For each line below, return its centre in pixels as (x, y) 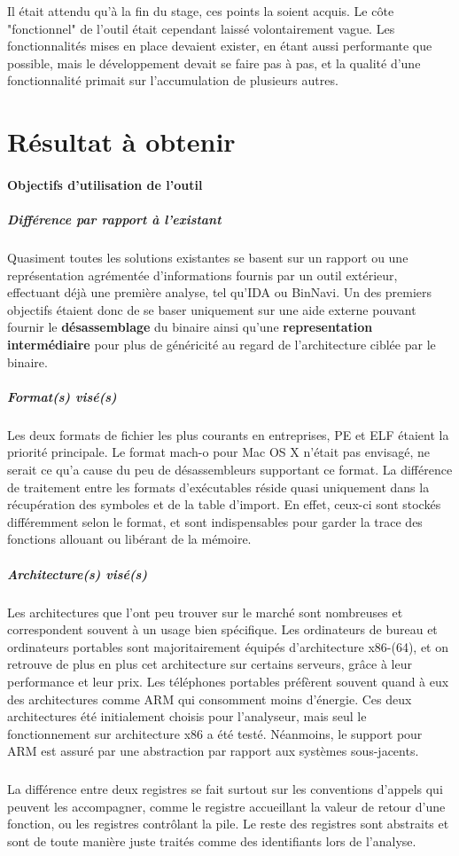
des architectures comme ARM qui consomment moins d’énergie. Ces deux (210, 699)
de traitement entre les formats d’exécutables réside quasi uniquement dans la (218, 487)
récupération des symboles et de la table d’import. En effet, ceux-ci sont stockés (224, 504)
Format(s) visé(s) (62, 396)
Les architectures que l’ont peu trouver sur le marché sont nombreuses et (205, 612)
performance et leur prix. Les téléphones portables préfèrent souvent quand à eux (228, 681)
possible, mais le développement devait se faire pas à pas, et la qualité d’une (214, 63)
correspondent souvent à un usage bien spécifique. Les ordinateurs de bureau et (222, 629)
